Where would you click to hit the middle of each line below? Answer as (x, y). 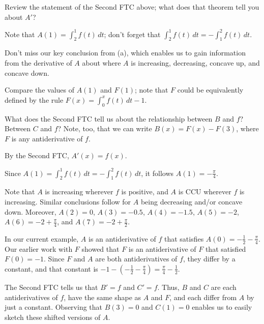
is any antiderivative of (47, 138)
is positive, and (145, 192)
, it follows (157, 173)
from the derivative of (38, 63)
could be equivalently (210, 90)
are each (224, 287)
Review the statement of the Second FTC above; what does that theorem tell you (132, 7)
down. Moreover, (31, 211)
